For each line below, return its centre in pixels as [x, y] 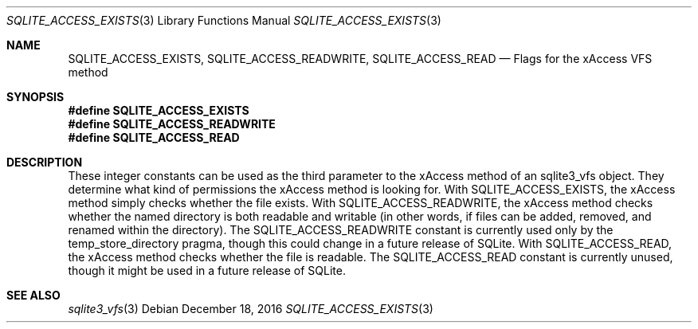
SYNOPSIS [35, 97]
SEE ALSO [33, 295]
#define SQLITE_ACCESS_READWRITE [172, 124]
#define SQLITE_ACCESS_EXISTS [159, 110]
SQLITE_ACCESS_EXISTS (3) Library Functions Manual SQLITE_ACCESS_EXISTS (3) [224, 20]
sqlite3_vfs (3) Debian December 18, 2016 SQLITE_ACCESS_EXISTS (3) [251, 309]
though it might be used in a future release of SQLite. [207, 270]
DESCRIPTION [45, 162]
